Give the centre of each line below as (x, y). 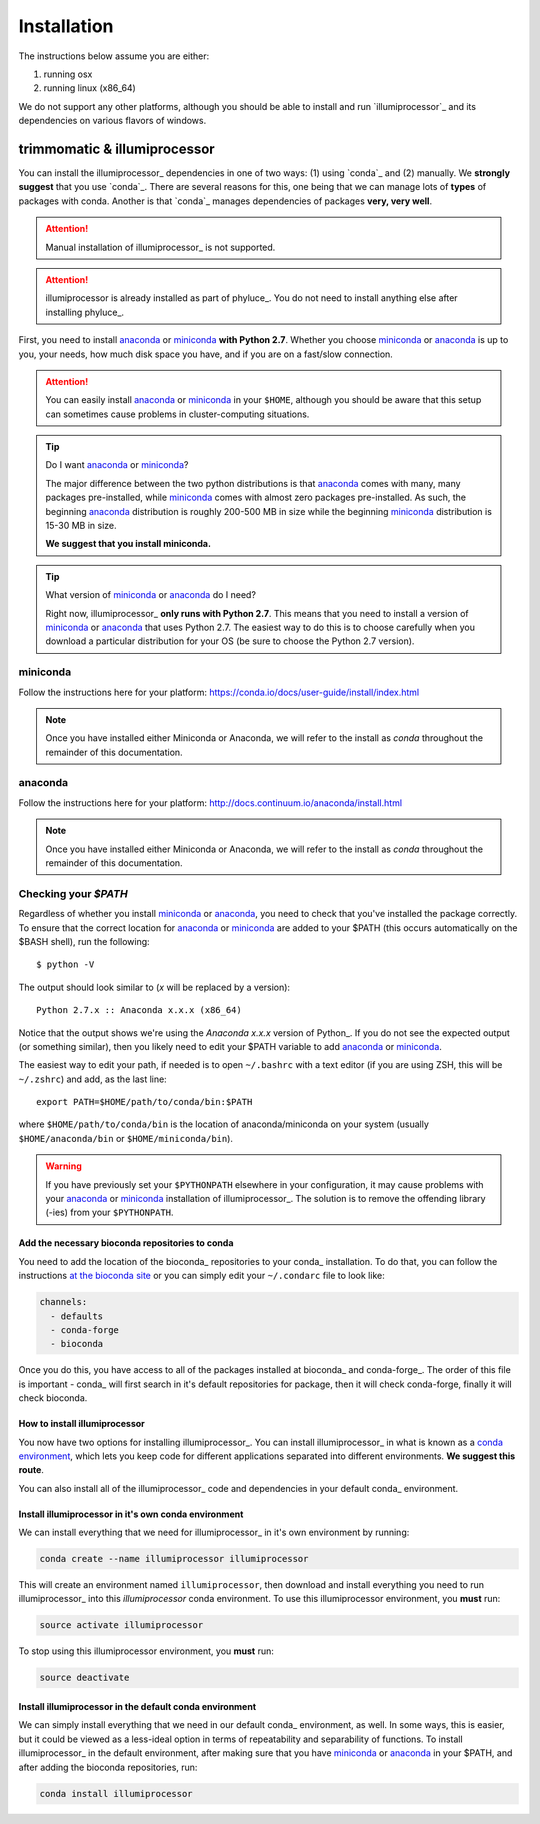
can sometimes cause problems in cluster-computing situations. (177, 414)
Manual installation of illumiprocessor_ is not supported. (160, 247)
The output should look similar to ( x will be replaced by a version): (154, 987)
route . (31, 1470)
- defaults (77, 1316)
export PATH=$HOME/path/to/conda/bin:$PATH (144, 1102)
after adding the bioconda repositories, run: (108, 1767)
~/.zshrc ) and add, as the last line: (92, 1079)
